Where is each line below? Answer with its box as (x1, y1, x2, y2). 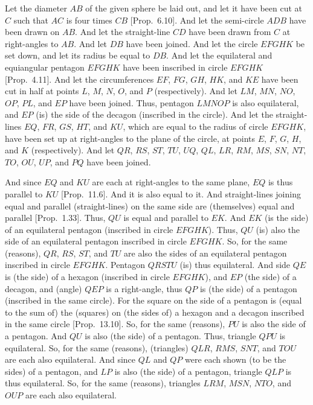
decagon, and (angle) (5, 282, 82, 295)
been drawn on (5, 25, 60, 38)
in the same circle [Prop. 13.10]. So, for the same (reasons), (5, 317, 225, 330)
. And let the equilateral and (166, 49, 273, 62)
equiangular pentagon (5, 60, 85, 73)
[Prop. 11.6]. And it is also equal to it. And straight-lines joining (61, 187, 301, 200)
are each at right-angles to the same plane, (92, 176, 250, 188)
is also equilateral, (232, 96, 299, 109)
